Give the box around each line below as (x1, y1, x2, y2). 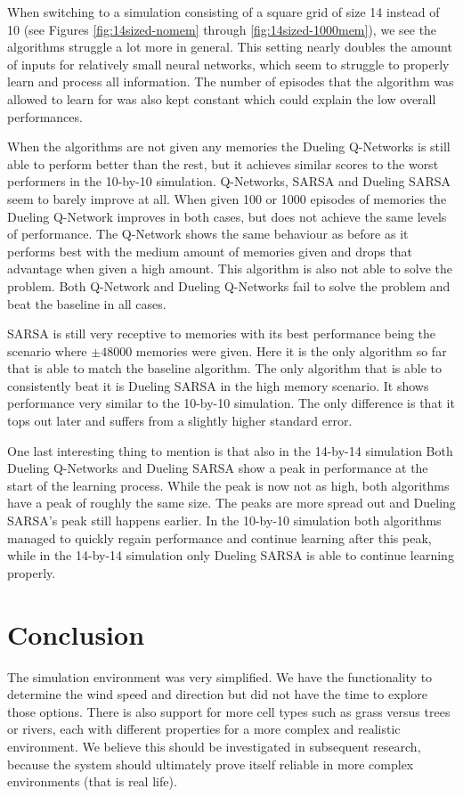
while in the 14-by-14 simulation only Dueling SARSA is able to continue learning (7, 546, 454, 565)
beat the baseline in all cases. (7, 294, 167, 313)
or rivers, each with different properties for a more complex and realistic (7, 720, 401, 738)
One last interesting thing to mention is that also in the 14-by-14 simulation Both (7, 441, 453, 459)
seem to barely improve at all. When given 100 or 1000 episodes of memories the (7, 189, 447, 207)
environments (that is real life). (7, 772, 177, 791)
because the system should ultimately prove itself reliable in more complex (7, 754, 414, 773)
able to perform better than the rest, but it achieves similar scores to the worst (7, 154, 439, 173)
